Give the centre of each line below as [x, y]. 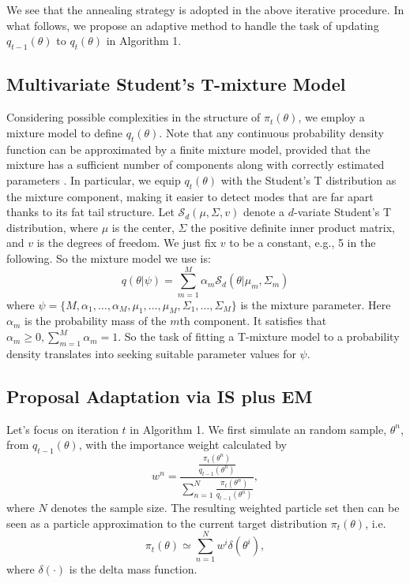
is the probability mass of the [96, 321]
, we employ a [331, 117]
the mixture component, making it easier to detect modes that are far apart [190, 196]
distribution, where [53, 227]
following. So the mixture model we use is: [109, 258]
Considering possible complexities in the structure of [134, 117]
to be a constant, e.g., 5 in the [303, 243]
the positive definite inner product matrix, [293, 227]
